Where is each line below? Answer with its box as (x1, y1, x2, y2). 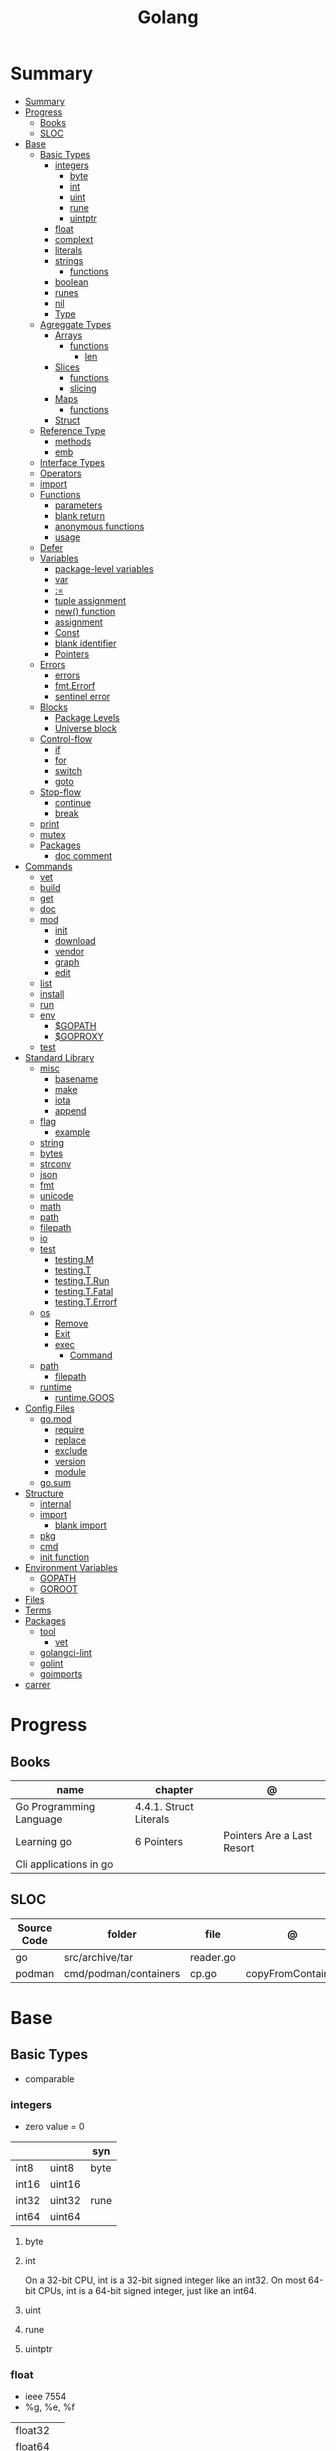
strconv (39, 1157, 72, 1170)
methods (54, 435, 92, 447)
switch (54, 764, 83, 776)
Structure (24, 1487, 64, 1499)
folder (107, 1927, 137, 1941)
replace (54, 1434, 87, 1446)
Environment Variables (24, 1561, 118, 1573)
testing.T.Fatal (54, 1285, 114, 1297)
